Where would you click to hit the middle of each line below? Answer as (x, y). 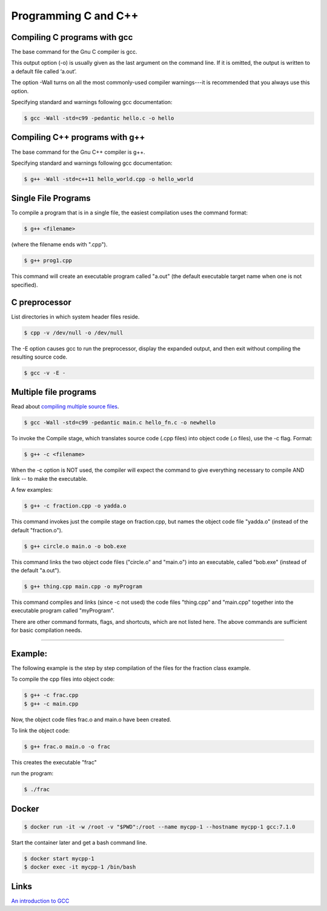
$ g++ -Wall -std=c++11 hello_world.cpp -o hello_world (109, 179)
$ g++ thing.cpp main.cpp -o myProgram (83, 586)
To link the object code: (41, 730)
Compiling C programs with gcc (72, 37)
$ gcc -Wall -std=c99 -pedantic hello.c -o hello (99, 118)
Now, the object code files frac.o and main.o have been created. (91, 719)
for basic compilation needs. (47, 631)
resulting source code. (39, 357)
